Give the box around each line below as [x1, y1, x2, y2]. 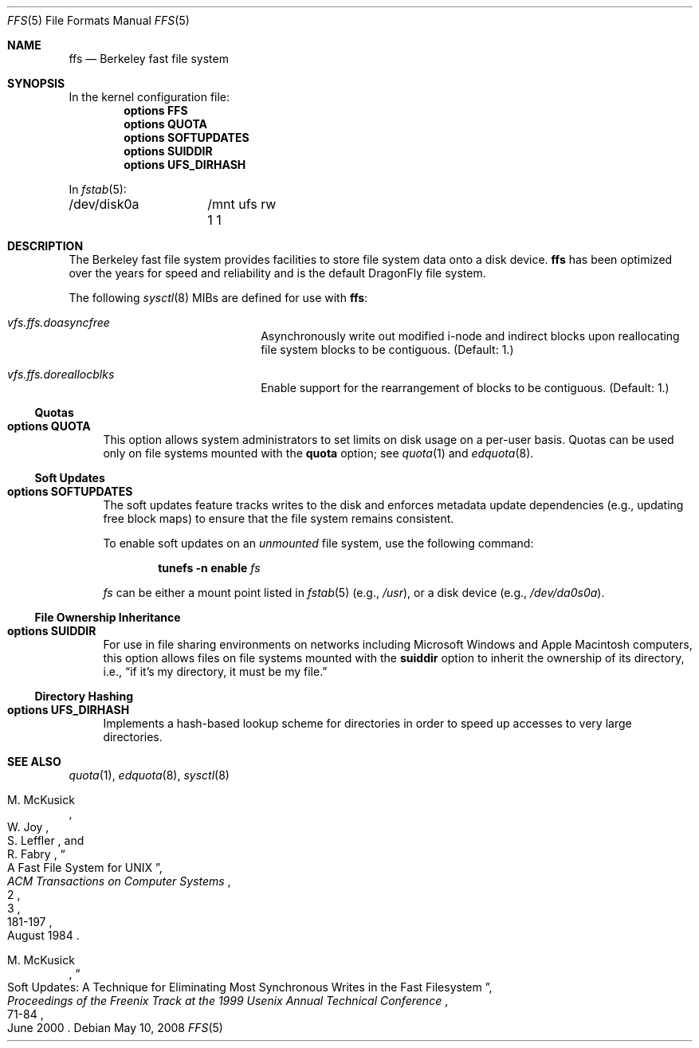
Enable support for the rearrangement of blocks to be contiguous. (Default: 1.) [261, 381, 670, 394]
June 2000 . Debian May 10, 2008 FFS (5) [7, 1021, 223, 1034]
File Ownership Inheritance [34, 610, 181, 624]
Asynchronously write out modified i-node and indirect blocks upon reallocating [261, 329, 680, 343]
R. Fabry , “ [7, 847, 65, 861]
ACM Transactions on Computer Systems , [7, 874, 231, 888]
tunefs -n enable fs [158, 561, 261, 575]
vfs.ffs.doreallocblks [7, 367, 115, 381]
